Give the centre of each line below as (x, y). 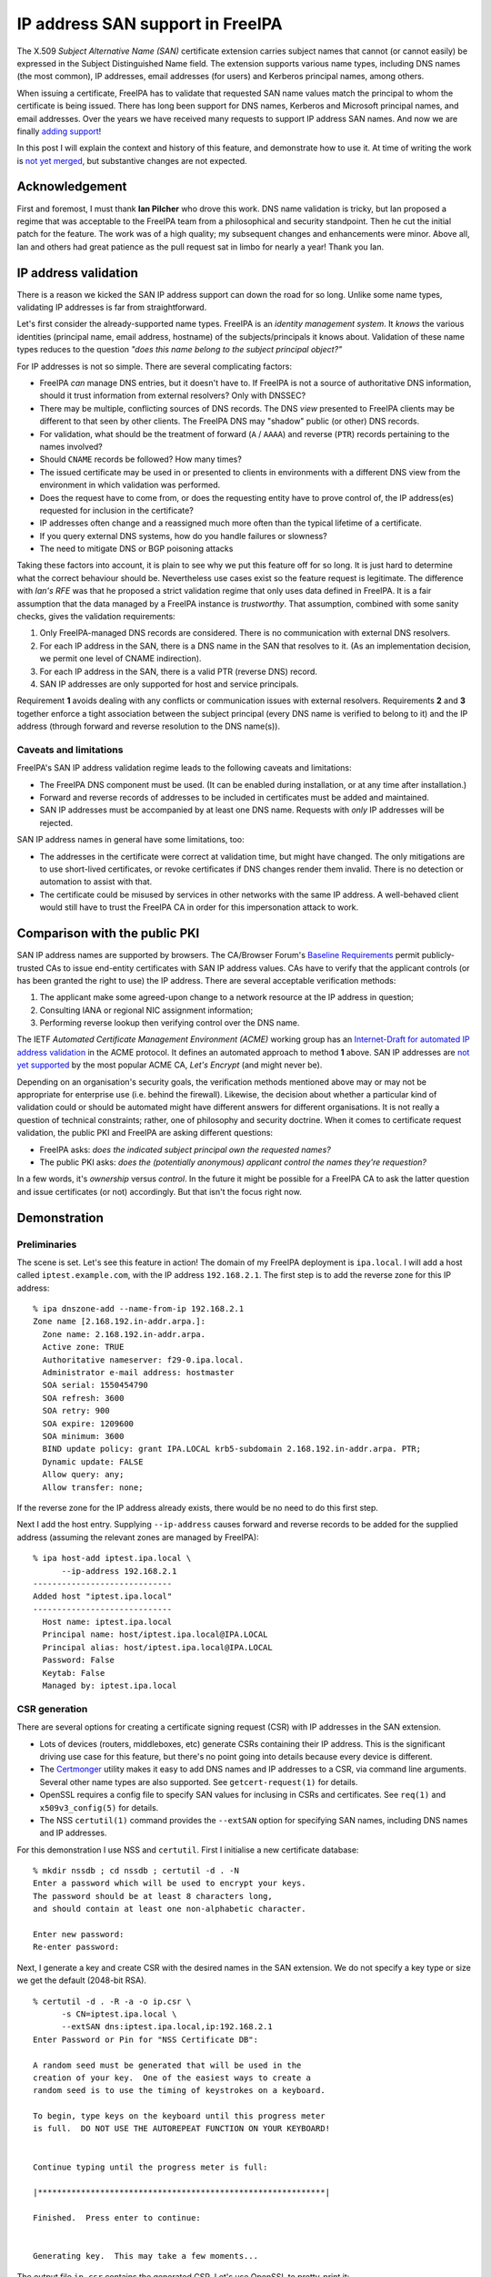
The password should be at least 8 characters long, (153, 1896)
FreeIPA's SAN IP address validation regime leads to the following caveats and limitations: (184, 768)
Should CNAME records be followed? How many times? (141, 459)
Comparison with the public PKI (108, 934)
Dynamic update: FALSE (93, 1461)
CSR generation (52, 1709)
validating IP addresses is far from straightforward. (112, 307)
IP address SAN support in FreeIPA (150, 24)
